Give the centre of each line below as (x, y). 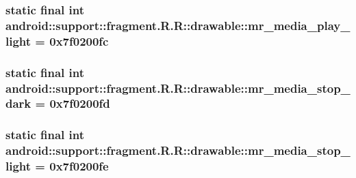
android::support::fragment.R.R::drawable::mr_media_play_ (178, 25)
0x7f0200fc (79, 41)
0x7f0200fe (79, 166)
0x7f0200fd (80, 103)
